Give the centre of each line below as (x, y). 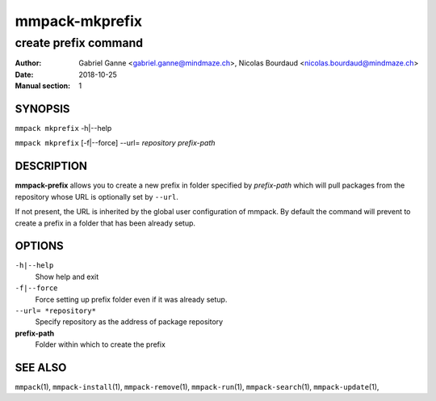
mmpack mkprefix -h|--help (63, 129)
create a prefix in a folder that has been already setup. (105, 223)
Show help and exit (67, 276)
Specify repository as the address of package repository (129, 322)
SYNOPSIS (42, 109)
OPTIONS (39, 246)
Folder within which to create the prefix (100, 344)
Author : (28, 63)
